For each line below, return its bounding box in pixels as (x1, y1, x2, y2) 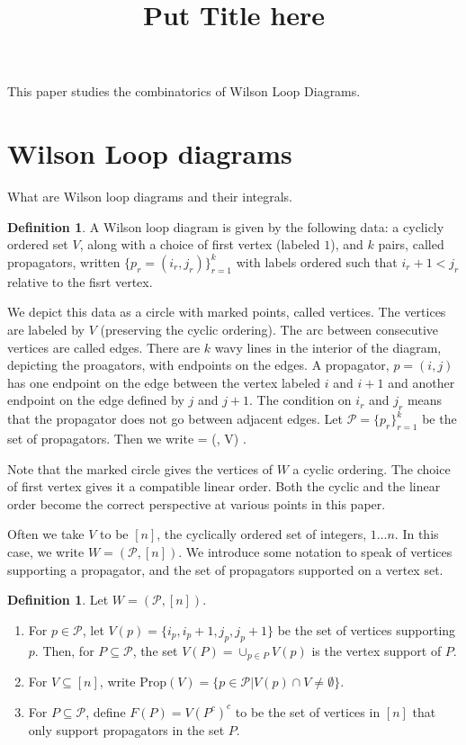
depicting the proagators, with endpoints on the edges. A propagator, (7, 355, 390, 374)
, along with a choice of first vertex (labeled (79, 235, 320, 254)
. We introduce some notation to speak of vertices (178, 543, 453, 561)
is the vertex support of (311, 641, 442, 660)
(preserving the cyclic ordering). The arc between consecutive (100, 320, 439, 339)
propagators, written (7, 252, 121, 271)
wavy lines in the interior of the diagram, (214, 337, 442, 356)
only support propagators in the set (28, 720, 225, 739)
